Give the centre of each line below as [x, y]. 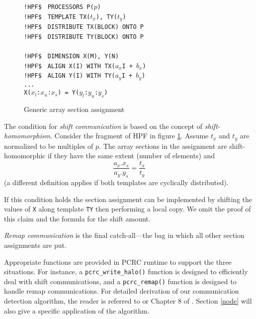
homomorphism [27, 136]
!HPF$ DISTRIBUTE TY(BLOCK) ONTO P [84, 37]
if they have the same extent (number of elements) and [131, 156]
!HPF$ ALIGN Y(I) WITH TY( [70, 76]
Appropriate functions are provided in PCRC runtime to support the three [118, 262]
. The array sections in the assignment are [163, 146]
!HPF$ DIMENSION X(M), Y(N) [71, 56]
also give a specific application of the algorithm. [77, 310]
